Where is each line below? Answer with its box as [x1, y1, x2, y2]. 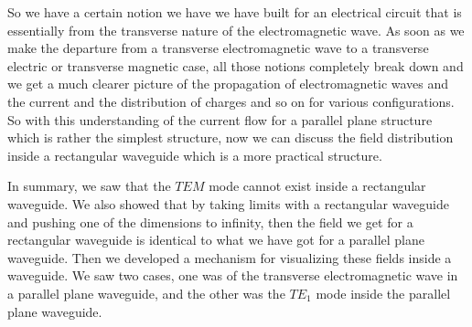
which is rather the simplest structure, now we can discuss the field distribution [7, 128, 454, 147]
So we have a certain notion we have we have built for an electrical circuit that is [7, 3, 462, 21]
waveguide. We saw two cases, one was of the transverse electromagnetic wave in [7, 266, 458, 285]
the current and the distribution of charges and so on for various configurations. [7, 91, 455, 111]
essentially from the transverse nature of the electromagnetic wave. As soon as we [7, 20, 465, 39]
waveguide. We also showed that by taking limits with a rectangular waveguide [7, 194, 449, 213]
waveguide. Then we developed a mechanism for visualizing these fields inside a [7, 248, 452, 267]
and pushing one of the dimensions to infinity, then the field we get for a [7, 212, 413, 231]
